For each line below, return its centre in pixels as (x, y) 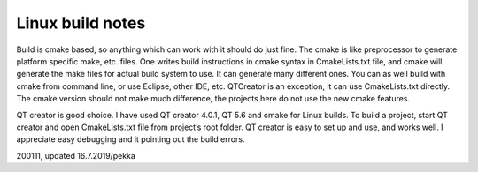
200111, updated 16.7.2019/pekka (76, 155)
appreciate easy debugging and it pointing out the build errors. (131, 139)
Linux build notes (81, 23)
